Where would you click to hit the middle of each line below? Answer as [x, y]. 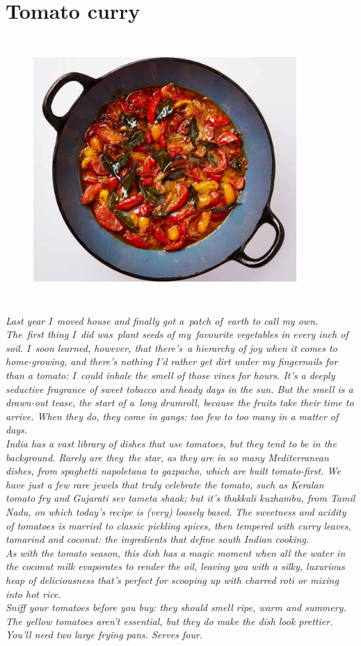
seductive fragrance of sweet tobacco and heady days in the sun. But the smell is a [179, 389]
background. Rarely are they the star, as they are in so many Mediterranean [167, 457]
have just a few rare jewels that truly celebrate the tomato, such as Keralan [165, 484]
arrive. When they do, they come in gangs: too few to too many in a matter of [172, 416]
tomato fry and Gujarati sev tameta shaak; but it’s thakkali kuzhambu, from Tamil [180, 498]
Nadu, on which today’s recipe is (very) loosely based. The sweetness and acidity [176, 511]
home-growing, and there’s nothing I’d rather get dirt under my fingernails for [172, 361]
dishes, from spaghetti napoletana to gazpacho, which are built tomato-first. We [173, 471]
